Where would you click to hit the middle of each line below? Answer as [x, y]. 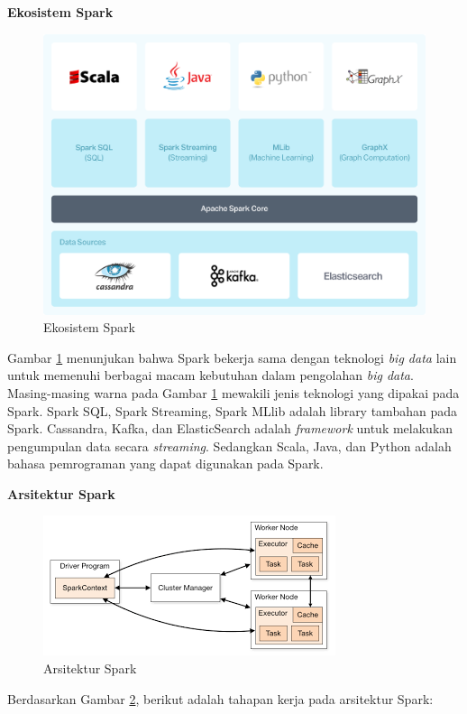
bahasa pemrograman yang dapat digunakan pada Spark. [165, 464]
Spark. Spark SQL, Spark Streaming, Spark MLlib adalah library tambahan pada [232, 410]
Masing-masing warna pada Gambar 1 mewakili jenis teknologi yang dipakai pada [233, 392]
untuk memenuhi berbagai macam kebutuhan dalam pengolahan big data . [211, 375]
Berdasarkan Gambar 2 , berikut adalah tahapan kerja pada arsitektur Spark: [220, 698]
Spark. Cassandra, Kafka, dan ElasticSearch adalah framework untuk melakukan [230, 428]
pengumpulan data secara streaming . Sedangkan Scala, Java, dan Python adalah [229, 445]
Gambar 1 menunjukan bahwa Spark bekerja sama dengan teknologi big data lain [232, 357]
